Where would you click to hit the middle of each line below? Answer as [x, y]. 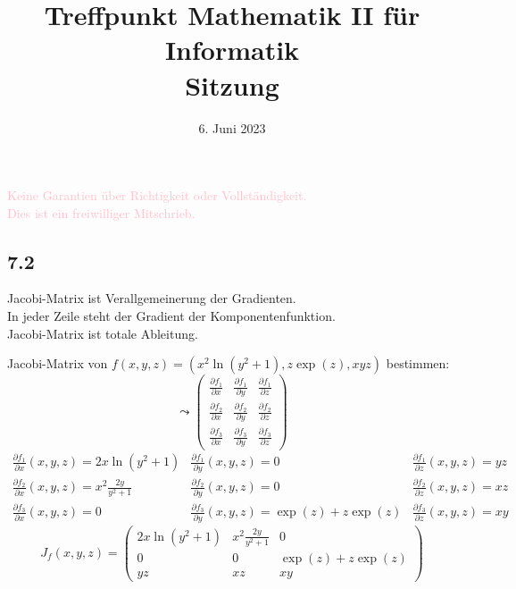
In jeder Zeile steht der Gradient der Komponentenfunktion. [171, 316]
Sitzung [232, 84]
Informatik [232, 50]
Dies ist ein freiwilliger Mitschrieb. [101, 212]
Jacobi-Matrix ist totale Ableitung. [103, 333]
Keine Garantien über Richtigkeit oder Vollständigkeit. [157, 195]
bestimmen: [418, 363]
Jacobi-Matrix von [58, 363]
